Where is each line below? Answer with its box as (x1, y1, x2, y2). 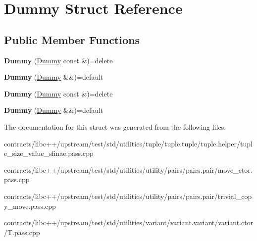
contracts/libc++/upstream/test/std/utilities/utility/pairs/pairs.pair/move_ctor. (4, 164, 253, 175)
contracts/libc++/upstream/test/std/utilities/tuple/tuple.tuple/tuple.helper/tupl (4, 138, 253, 148)
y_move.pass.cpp (4, 200, 56, 211)
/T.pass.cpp (4, 227, 40, 237)
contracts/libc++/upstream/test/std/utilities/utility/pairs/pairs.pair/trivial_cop (4, 191, 252, 201)
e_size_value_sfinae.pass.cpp (4, 148, 94, 158)
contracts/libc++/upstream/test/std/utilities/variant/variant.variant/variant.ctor (4, 217, 254, 228)
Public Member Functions (4, 32, 140, 47)
